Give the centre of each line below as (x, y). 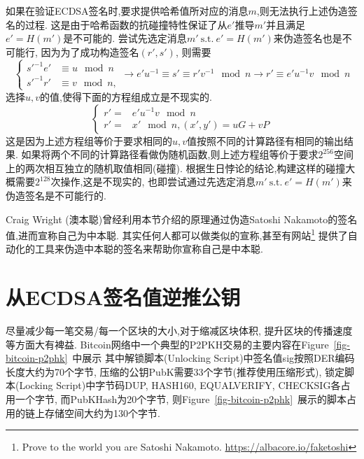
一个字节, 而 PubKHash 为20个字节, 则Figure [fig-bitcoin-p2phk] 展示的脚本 (181, 399)
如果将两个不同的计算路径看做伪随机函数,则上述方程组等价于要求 (170, 154)
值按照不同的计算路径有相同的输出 (266, 140)
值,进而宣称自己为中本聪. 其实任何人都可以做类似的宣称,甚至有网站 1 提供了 (177, 234)
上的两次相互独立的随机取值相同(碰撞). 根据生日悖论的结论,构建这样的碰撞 (176, 168)
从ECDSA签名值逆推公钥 (123, 297)
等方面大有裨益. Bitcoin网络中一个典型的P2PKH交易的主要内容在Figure (167, 344)
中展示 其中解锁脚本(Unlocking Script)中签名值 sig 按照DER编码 (213, 358)
